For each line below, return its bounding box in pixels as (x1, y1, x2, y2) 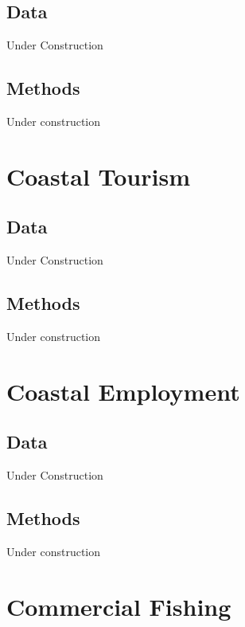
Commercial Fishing (6, 590, 231, 622)
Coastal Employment (6, 374, 240, 407)
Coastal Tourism (6, 159, 191, 192)
